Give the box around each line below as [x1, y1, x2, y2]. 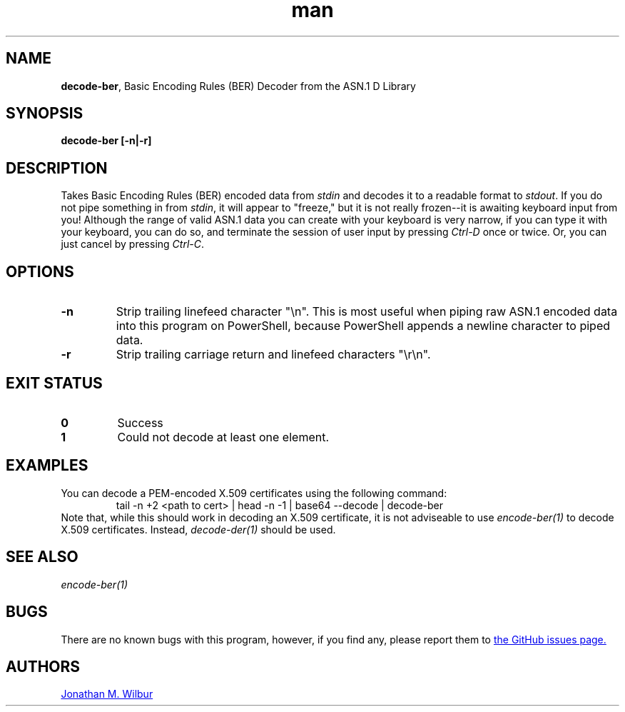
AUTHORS [6, 657, 81, 676]
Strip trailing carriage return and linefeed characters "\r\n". [116, 347, 431, 362]
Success [117, 415, 163, 430]
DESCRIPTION [6, 159, 108, 177]
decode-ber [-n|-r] [61, 134, 152, 147]
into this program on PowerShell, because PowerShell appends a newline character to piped [116, 319, 611, 334]
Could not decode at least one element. [117, 429, 330, 444]
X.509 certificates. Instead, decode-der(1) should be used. [61, 523, 336, 536]
